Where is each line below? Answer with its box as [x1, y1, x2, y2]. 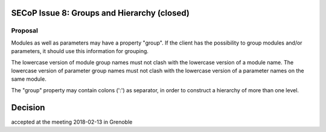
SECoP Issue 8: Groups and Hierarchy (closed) [11, 8, 190, 18]
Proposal [11, 27, 39, 35]
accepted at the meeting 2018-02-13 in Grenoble [11, 118, 133, 125]
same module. [11, 75, 46, 83]
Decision [11, 102, 45, 113]
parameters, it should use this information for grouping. [11, 48, 149, 55]
